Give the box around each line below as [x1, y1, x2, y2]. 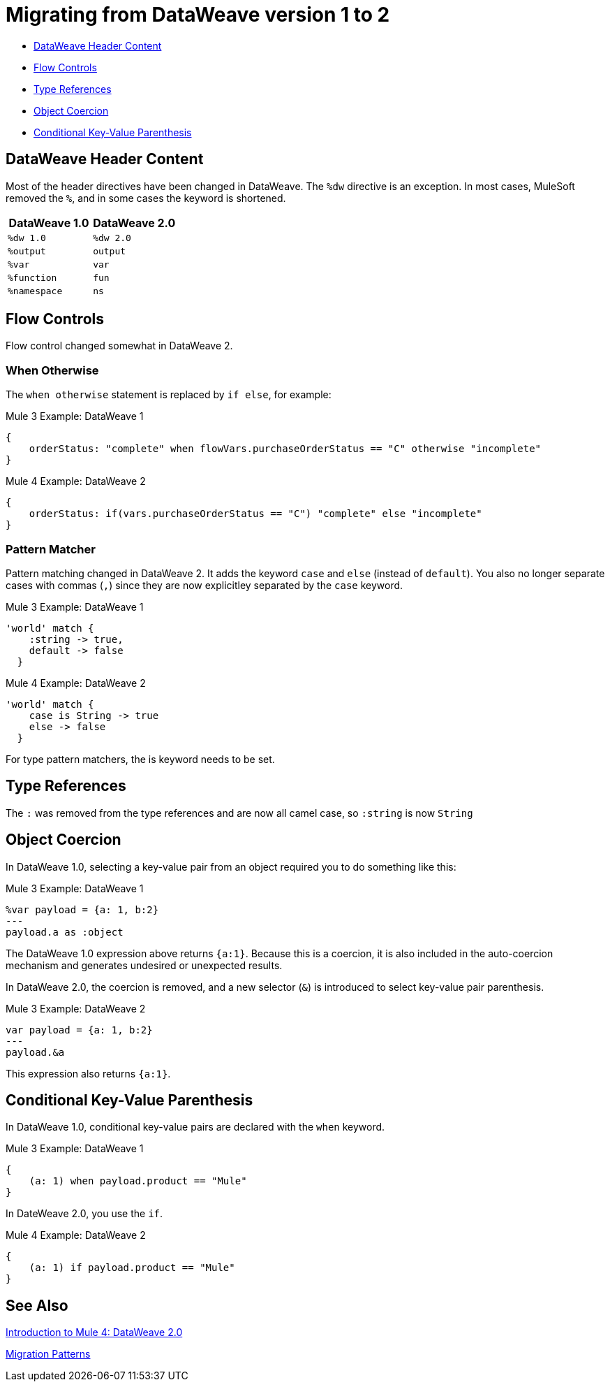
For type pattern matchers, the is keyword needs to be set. [6, 753, 275, 765]
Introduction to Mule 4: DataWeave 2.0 [6, 1326, 183, 1339]
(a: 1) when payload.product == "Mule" [29, 1175, 247, 1187]
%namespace [8, 285, 63, 296]
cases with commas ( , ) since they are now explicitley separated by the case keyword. [6, 579, 403, 591]
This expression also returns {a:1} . [6, 1067, 171, 1080]
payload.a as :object [6, 926, 124, 938]
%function [8, 272, 57, 283]
